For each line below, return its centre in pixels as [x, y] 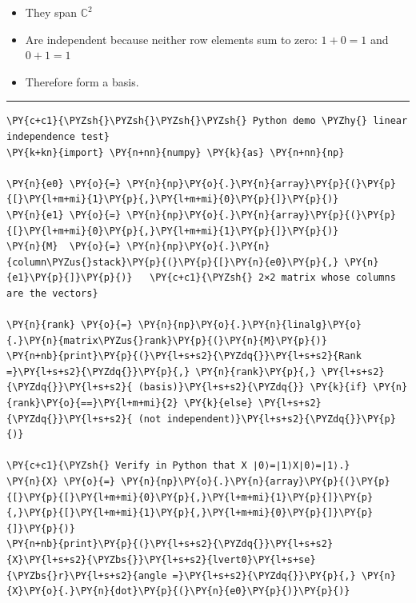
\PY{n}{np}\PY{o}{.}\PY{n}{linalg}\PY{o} [250, 325]
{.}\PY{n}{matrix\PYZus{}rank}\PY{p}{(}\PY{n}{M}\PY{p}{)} [167, 340]
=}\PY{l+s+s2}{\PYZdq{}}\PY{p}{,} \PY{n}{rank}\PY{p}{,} [161, 371]
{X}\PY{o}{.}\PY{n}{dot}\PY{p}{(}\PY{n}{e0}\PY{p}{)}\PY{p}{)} [178, 591]
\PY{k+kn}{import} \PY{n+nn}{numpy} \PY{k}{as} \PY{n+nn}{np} [176, 152]
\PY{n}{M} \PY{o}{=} [64, 247]
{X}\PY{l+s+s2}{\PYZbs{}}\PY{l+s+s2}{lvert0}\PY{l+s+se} [161, 560]
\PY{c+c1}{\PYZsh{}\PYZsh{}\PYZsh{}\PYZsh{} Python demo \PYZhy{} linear [207, 121]
